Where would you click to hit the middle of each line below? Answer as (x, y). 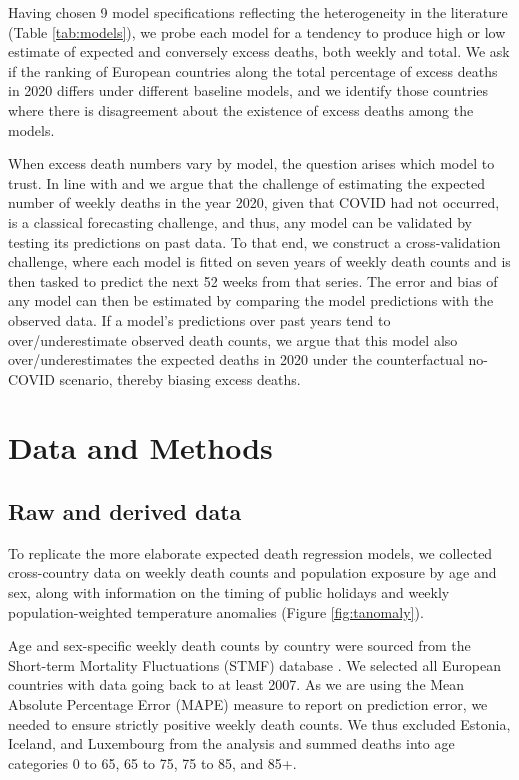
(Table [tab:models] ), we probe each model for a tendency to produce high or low (257, 31)
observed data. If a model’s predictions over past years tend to (199, 319)
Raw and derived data (125, 511)
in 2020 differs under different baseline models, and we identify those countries (248, 90)
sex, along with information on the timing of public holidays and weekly (229, 592)
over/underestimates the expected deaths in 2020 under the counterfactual (236, 359)
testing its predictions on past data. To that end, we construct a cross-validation (254, 241)
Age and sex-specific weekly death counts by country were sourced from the (239, 645)
